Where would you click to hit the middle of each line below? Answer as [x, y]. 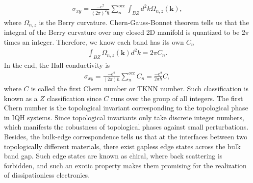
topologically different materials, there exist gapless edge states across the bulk [122, 146]
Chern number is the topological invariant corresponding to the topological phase [126, 108]
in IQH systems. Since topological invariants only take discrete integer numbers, [124, 117]
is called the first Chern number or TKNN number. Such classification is [140, 88]
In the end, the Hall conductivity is [57, 65]
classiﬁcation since [74, 98]
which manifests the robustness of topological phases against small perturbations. [126, 127]
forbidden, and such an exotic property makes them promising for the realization [125, 165]
